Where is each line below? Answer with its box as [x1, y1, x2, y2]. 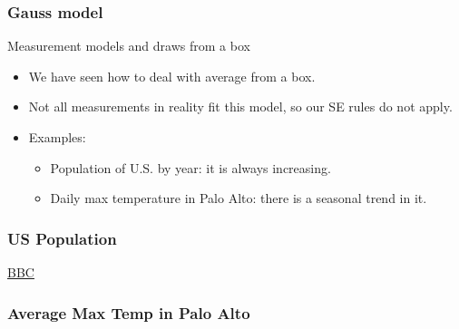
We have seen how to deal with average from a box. [28, 66, 316, 85]
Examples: [28, 128, 86, 146]
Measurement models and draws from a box [7, 36, 250, 55]
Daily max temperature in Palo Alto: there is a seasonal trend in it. [50, 189, 427, 208]
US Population [7, 227, 117, 249]
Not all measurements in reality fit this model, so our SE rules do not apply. [28, 97, 453, 116]
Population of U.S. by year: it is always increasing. [50, 158, 331, 177]
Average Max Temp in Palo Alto [7, 301, 250, 324]
